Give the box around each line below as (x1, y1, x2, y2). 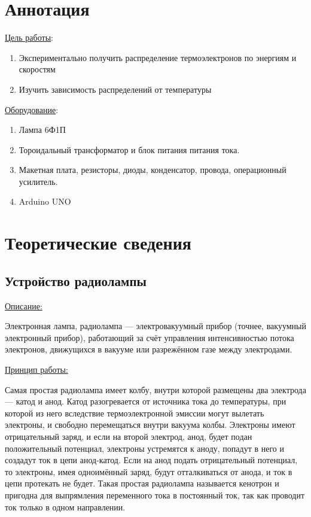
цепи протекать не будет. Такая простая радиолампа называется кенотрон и (5, 477, 279, 489)
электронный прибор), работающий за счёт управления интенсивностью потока (5, 331, 294, 343)
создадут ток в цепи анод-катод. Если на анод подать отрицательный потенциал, (5, 454, 298, 466)
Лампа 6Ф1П (19, 123, 66, 136)
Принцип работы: (5, 363, 68, 376)
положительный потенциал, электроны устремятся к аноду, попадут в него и (5, 442, 284, 454)
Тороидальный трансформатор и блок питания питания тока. (19, 143, 240, 156)
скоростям (19, 63, 56, 75)
